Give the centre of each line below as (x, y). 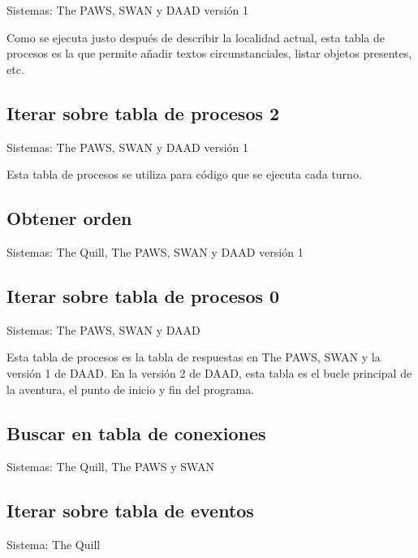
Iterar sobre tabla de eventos (130, 510)
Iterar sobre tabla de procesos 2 (143, 112)
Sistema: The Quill (54, 545)
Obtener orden (69, 218)
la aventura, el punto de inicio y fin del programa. (131, 389)
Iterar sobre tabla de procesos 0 (143, 295)
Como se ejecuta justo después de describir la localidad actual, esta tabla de (196, 37)
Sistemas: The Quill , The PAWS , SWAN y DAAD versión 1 (155, 251)
